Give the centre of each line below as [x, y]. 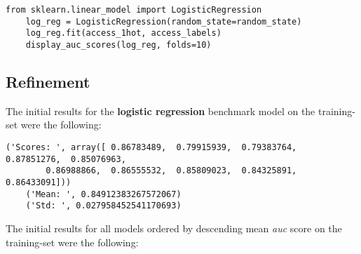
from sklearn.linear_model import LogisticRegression [134, 10]
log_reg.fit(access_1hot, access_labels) [123, 33]
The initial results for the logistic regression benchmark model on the [161, 111]
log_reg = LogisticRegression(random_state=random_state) [164, 21]
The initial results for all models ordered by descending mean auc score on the [174, 228]
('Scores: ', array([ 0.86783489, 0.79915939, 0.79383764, [151, 148]
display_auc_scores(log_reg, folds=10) [118, 45]
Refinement [48, 82]
